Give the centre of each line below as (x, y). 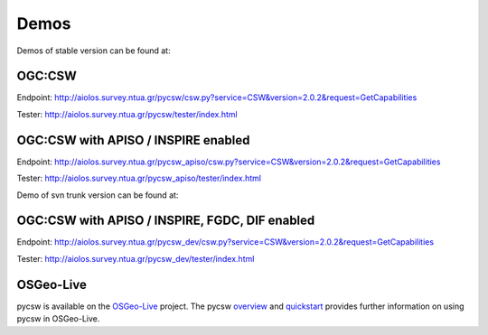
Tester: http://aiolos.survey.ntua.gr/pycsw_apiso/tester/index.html (139, 178)
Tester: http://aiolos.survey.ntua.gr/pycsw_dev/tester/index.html (136, 258)
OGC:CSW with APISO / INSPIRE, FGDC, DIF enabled (166, 221)
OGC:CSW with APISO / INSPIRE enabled (133, 140)
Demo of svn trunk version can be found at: (98, 195)
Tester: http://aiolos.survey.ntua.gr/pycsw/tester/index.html (127, 114)
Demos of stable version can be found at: (94, 51)
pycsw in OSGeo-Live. (58, 319)
